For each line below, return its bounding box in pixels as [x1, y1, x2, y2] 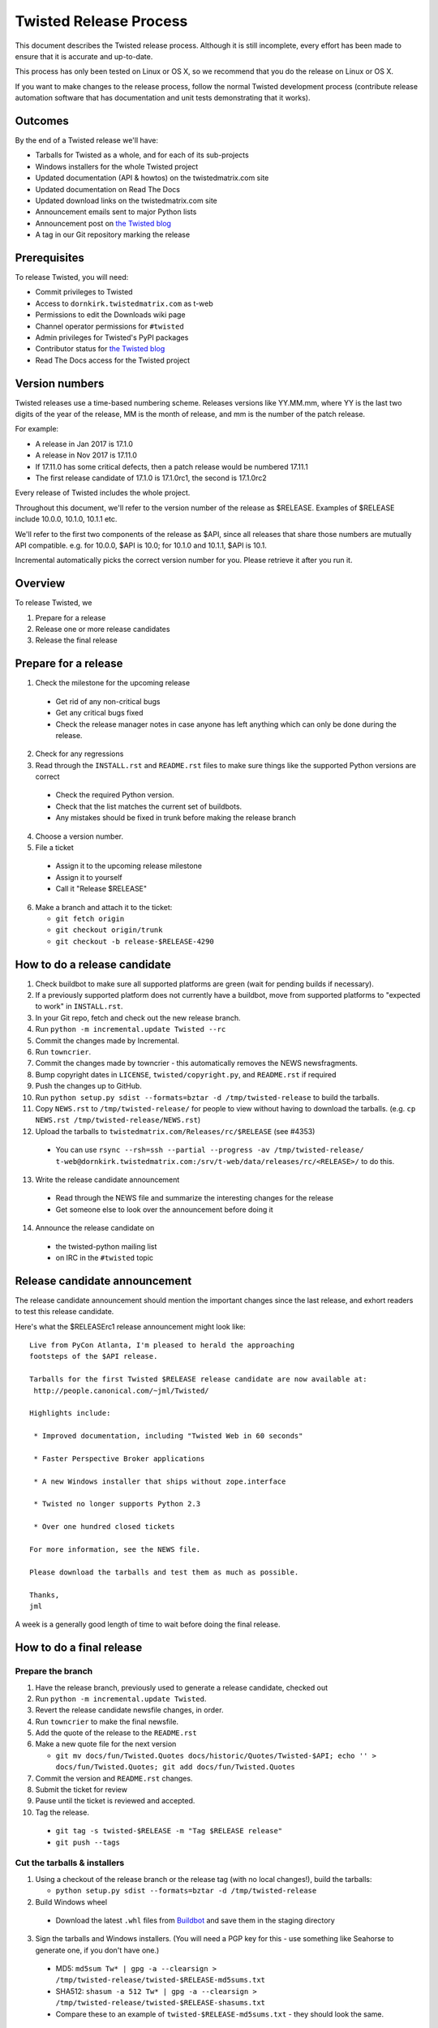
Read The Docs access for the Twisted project [35, 355, 191, 365]
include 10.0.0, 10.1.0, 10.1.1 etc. [15, 514, 118, 524]
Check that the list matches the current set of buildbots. [55, 801, 243, 811]
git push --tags [55, 1837, 121, 1847]
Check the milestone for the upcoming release [35, 678, 191, 688]
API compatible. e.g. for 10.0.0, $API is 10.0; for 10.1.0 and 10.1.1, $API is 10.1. [15, 540, 268, 550]
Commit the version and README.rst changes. [35, 1773, 193, 1783]
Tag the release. [35, 1807, 89, 1817]
